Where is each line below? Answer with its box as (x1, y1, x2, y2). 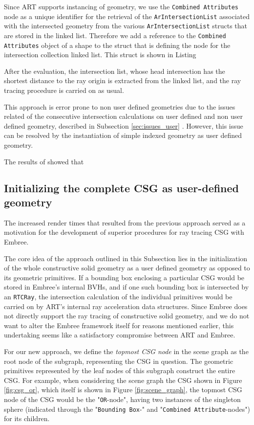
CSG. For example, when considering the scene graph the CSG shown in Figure (4, 375, 242, 385)
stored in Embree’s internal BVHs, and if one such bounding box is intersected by (4, 282, 249, 292)
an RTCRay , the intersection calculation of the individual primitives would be (4, 291, 233, 301)
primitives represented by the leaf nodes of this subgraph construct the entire (4, 365, 235, 376)
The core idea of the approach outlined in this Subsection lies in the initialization (4, 253, 248, 263)
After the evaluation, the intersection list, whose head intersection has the (4, 66, 225, 76)
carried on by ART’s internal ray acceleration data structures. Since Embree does (4, 301, 248, 311)
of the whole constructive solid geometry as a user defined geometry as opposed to (4, 263, 250, 273)
